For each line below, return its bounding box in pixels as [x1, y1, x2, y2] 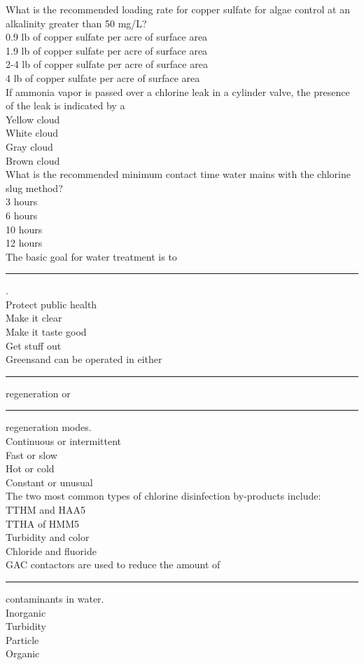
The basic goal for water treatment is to [6, 249, 177, 263]
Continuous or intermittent [6, 434, 122, 448]
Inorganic [6, 605, 46, 619]
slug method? [6, 180, 63, 195]
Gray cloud [6, 139, 53, 153]
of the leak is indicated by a [6, 98, 125, 113]
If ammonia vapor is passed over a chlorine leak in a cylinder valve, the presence [6, 84, 350, 99]
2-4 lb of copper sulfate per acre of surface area [6, 57, 208, 71]
